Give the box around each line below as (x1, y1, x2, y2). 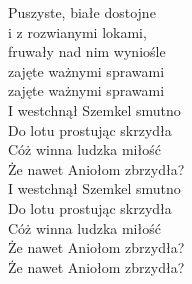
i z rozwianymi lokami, (8, 21, 147, 42)
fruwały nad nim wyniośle (8, 41, 166, 62)
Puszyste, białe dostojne (8, 2, 156, 22)
